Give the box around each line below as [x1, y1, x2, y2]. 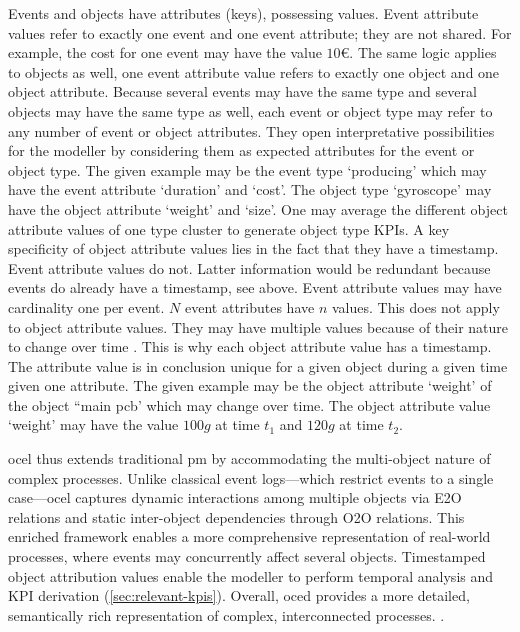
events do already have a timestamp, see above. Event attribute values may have [8, 277, 502, 298]
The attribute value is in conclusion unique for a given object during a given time [8, 355, 508, 376]
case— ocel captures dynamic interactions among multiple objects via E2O [8, 487, 462, 508]
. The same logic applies [349, 42, 497, 63]
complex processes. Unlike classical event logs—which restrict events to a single [8, 467, 494, 488]
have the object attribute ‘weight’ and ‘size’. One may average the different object [8, 198, 508, 219]
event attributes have [185, 296, 315, 317]
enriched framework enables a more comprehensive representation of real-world [8, 526, 491, 547]
